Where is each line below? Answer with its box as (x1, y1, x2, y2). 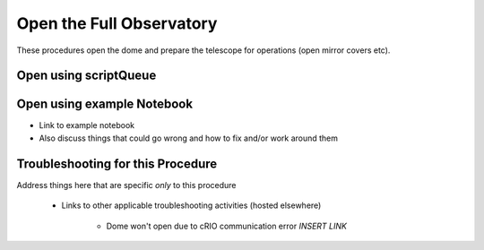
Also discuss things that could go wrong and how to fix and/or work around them (39, 133, 339, 143)
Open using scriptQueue (16, 68, 157, 83)
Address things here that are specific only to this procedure (16, 179, 237, 190)
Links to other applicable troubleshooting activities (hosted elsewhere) (61, 200, 322, 211)
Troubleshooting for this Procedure (16, 156, 218, 171)
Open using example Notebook (16, 97, 193, 112)
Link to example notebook (39, 120, 134, 131)
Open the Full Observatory (16, 13, 218, 33)
